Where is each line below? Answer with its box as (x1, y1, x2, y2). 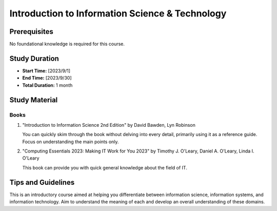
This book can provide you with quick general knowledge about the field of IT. (22, 164, 187, 170)
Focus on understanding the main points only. (22, 139, 119, 145)
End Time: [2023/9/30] (22, 75, 72, 81)
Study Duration (9, 54, 59, 63)
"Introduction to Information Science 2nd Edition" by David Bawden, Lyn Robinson (22, 122, 196, 128)
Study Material (9, 95, 58, 104)
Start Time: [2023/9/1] (22, 67, 71, 74)
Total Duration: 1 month (22, 82, 73, 88)
